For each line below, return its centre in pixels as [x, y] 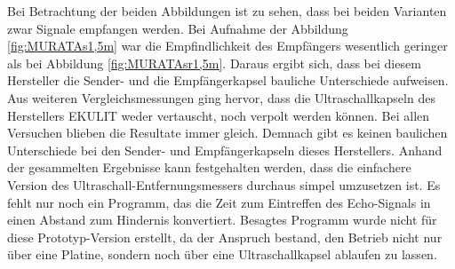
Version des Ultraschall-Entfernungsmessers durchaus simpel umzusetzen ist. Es [224, 184]
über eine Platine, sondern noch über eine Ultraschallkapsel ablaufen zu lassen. [222, 254]
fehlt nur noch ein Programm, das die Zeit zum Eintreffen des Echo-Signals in [219, 202]
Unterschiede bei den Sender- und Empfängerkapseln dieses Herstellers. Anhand [225, 150]
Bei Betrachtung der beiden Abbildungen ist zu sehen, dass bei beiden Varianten [227, 11]
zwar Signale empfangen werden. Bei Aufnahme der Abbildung [178, 28]
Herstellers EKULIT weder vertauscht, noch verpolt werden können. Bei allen [219, 115]
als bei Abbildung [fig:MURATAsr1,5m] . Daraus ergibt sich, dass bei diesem [214, 63]
